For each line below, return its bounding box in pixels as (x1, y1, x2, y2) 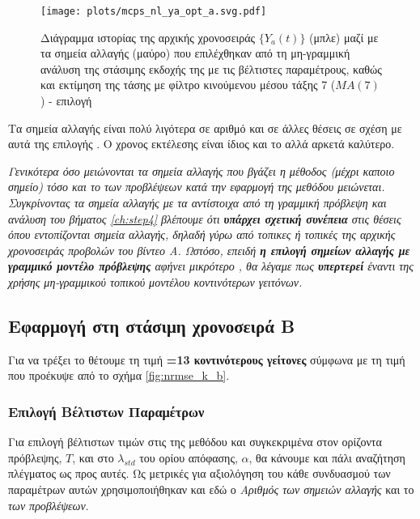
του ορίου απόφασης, (139, 449, 238, 466)
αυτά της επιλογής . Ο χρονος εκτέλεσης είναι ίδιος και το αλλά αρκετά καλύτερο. (8, 135, 395, 152)
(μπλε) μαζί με (309, 28, 379, 45)
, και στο (72, 449, 114, 466)
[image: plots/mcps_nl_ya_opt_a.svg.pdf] (40, 6, 267, 17)
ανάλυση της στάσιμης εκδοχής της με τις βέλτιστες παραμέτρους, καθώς (40, 60, 382, 77)
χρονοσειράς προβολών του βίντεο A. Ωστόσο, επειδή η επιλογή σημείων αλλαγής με (8, 241, 410, 258)
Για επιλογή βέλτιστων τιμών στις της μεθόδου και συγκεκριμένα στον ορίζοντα (8, 433, 382, 450)
